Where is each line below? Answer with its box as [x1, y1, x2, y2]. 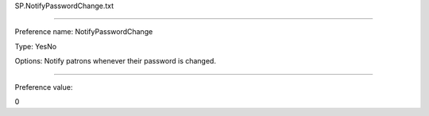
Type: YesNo [14, 41, 57, 51]
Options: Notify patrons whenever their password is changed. [14, 56, 216, 66]
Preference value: [14, 82, 73, 91]
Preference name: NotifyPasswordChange [14, 27, 153, 37]
